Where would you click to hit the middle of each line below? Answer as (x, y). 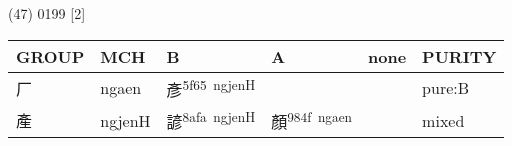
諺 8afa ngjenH (211, 120)
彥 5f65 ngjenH (211, 87)
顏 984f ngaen (312, 120)
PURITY (459, 56)
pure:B (446, 88)
